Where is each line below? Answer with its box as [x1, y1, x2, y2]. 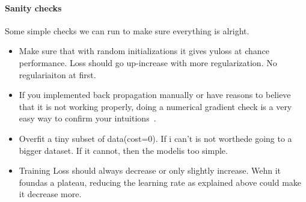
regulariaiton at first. [19, 68, 96, 81]
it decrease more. [19, 188, 82, 200]
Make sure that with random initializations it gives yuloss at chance [19, 44, 269, 57]
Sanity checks [5, 1, 62, 14]
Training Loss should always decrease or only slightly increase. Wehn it [19, 164, 281, 177]
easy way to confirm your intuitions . [19, 112, 156, 124]
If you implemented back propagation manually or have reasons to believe [19, 88, 291, 101]
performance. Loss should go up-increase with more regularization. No [19, 56, 277, 69]
